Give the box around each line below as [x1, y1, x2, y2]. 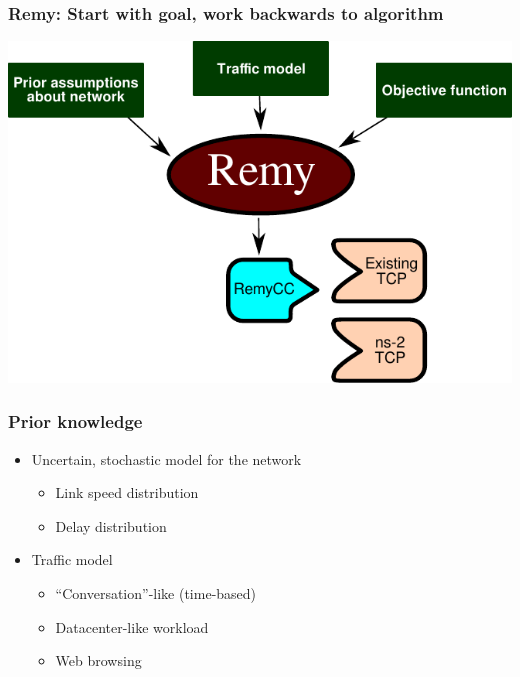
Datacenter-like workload [55, 616, 209, 637]
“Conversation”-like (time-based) [55, 583, 257, 604]
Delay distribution [55, 515, 167, 536]
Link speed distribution [55, 482, 199, 503]
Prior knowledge [8, 409, 143, 434]
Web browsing [55, 650, 142, 671]
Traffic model [31, 549, 113, 570]
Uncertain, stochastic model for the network [31, 448, 302, 469]
